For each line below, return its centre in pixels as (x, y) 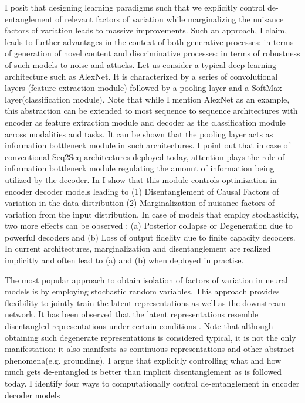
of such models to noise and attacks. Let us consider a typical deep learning (141, 64)
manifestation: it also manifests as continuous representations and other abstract (150, 349)
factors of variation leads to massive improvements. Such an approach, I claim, (146, 30)
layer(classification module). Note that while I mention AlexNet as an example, (147, 99)
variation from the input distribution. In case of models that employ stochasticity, (152, 214)
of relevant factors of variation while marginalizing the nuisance (170, 18)
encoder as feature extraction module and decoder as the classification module (145, 122)
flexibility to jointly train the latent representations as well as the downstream (145, 302)
